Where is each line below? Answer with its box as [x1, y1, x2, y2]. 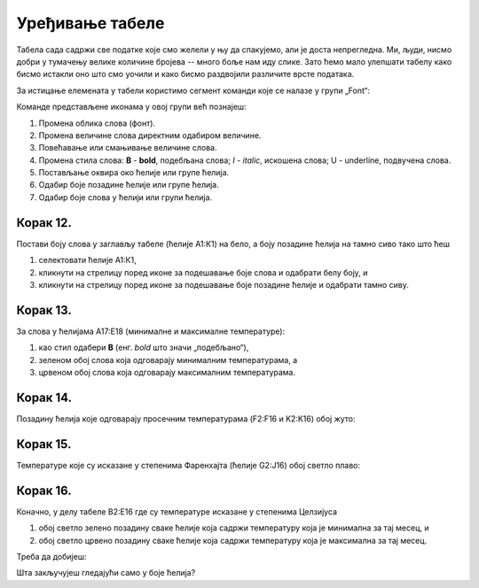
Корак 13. [16, 302, 73, 318]
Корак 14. [16, 390, 73, 405]
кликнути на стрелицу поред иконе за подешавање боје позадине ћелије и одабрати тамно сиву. [38, 279, 410, 290]
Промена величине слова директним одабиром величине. [38, 129, 262, 141]
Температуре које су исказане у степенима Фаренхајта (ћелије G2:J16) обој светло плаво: [16, 460, 361, 470]
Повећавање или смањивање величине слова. [38, 143, 217, 153]
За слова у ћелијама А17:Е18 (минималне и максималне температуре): [16, 326, 286, 337]
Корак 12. [16, 215, 73, 230]
